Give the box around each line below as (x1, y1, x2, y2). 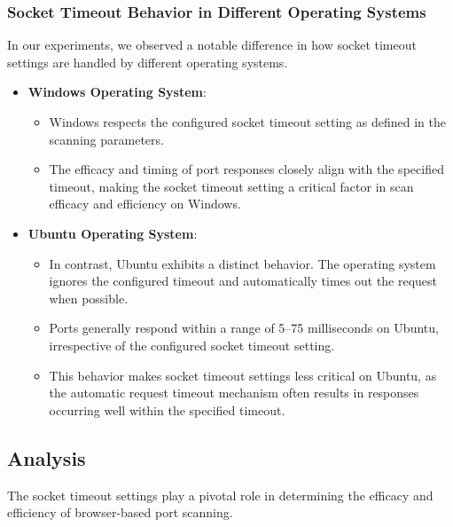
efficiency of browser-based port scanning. (7, 503, 233, 522)
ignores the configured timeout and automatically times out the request (49, 271, 438, 290)
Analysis (7, 444, 86, 471)
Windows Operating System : (27, 83, 207, 101)
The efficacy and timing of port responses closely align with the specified (49, 160, 444, 178)
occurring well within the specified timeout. (49, 400, 285, 419)
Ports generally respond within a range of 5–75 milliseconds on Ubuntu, (49, 319, 439, 337)
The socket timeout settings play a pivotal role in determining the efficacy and (7, 485, 433, 504)
